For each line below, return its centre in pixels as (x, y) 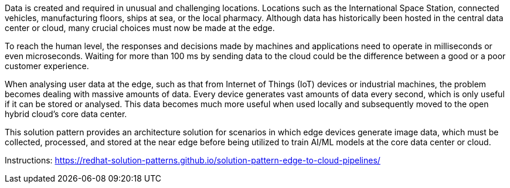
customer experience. (47, 66)
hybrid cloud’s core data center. (66, 114)
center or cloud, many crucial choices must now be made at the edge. (140, 28)
